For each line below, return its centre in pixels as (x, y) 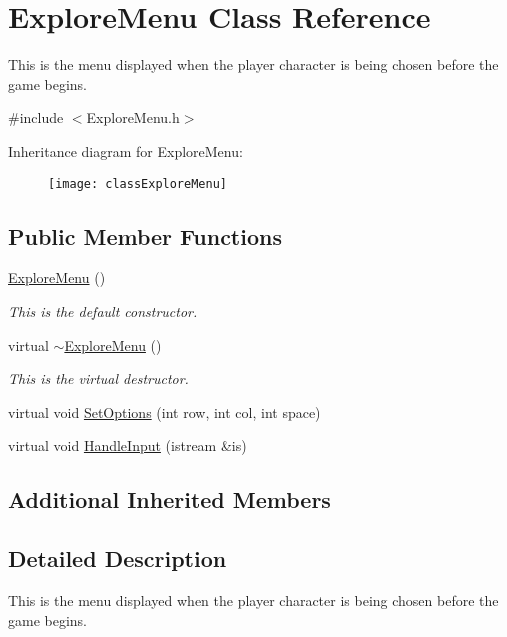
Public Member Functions (145, 235)
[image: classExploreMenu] (137, 183)
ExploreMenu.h (133, 117)
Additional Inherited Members (169, 499)
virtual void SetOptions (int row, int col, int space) (164, 411)
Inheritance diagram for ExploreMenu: (125, 150)
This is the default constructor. (103, 310)
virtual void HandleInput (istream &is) (127, 445)
